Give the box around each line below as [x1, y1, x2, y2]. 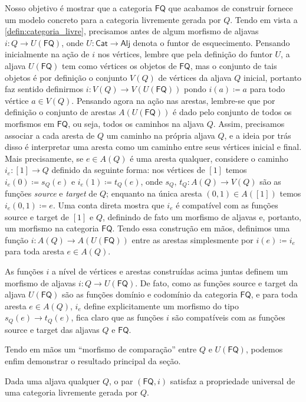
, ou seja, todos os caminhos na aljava [68, 117, 205, 129]
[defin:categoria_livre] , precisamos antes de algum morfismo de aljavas [5, 25, 259, 37]
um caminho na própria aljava [106, 129, 215, 141]
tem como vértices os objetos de [62, 59, 177, 71]
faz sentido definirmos [5, 83, 84, 95]
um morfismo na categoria [5, 222, 99, 234]
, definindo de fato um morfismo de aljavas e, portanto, [102, 210, 301, 223]
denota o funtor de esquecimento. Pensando [133, 36, 290, 48]
